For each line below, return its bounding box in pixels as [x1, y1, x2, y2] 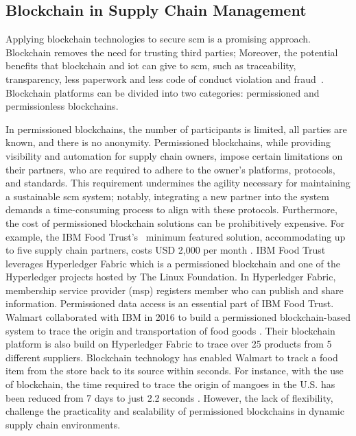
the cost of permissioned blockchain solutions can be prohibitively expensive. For [5, 215, 345, 230]
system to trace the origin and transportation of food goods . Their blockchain [5, 323, 335, 337]
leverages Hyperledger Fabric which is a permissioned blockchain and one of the [5, 256, 340, 270]
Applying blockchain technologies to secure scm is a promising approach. [5, 32, 311, 46]
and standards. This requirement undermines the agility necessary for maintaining [5, 175, 351, 190]
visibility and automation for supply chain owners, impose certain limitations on [5, 148, 343, 162]
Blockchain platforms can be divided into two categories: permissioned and [5, 85, 320, 99]
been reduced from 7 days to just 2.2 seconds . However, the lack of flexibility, [5, 390, 333, 404]
